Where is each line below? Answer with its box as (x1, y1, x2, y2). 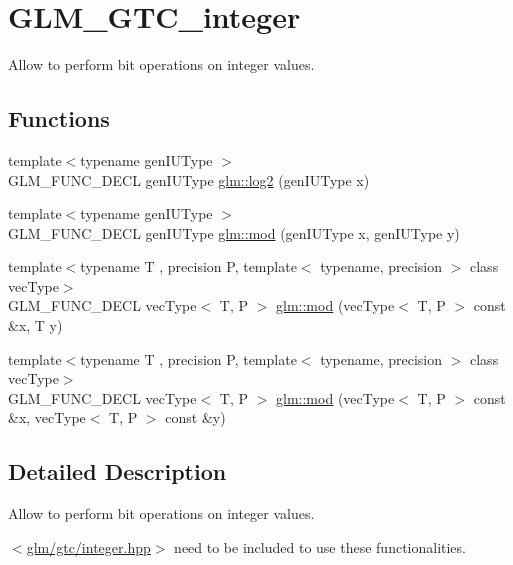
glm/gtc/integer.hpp (26, 536, 151, 557)
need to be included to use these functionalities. (174, 536, 466, 557)
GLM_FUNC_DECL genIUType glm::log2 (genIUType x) (8, 169, 370, 190)
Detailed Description (8, 456, 227, 487)
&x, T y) (8, 315, 63, 336)
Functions (8, 103, 110, 134)
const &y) (165, 407, 226, 428)
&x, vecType (8, 407, 86, 428)
